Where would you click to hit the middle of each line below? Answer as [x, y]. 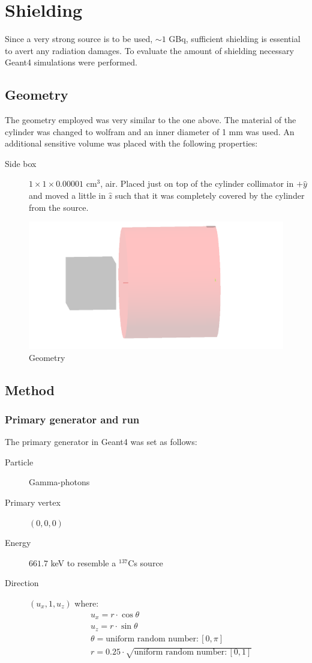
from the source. [59, 207]
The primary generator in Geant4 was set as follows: [101, 442]
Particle [19, 462]
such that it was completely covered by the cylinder [210, 195]
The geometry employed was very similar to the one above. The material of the [151, 120]
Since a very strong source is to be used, [79, 39]
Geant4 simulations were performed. [71, 62]
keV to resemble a [83, 562]
